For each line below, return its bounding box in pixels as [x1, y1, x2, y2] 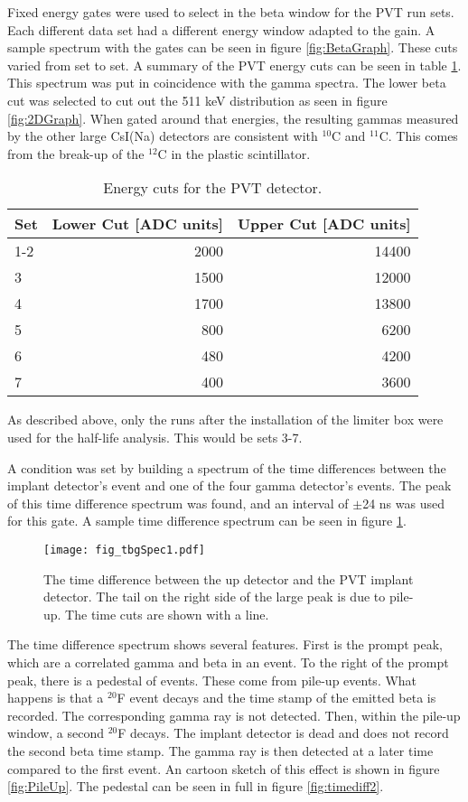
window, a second [7, 723, 105, 742]
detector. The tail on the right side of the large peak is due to [43, 587, 386, 606]
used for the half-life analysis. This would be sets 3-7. [7, 427, 303, 446]
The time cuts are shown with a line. [65, 604, 269, 623]
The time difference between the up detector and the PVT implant [43, 569, 414, 588]
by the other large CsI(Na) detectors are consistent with [7, 126, 318, 145]
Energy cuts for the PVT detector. [103, 177, 323, 199]
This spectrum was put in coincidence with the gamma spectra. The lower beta [7, 73, 446, 92]
